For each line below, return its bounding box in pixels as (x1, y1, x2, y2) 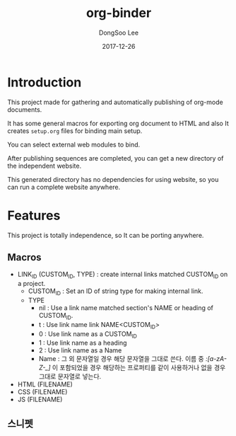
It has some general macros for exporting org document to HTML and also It (7, 119, 229, 127)
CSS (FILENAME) (17, 388, 68, 396)
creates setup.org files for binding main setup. (7, 126, 143, 135)
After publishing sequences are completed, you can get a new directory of (7, 154, 224, 162)
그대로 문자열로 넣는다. (38, 372, 102, 381)
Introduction (7, 74, 82, 90)
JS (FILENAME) (17, 395, 63, 404)
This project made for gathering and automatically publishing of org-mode (7, 98, 224, 106)
